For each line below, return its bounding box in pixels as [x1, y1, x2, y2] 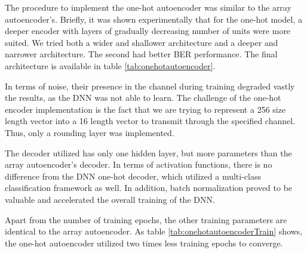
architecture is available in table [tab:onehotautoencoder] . [5, 59, 216, 72]
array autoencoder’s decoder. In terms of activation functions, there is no [5, 158, 272, 171]
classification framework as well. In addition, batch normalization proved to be [5, 181, 293, 194]
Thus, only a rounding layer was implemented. [5, 126, 174, 138]
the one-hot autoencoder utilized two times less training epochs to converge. [5, 236, 283, 249]
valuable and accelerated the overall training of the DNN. [5, 193, 215, 205]
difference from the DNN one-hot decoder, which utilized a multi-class [5, 169, 261, 182]
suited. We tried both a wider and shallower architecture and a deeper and [5, 36, 278, 48]
